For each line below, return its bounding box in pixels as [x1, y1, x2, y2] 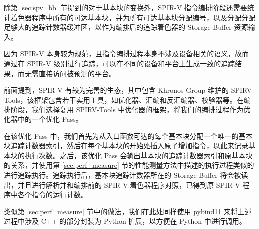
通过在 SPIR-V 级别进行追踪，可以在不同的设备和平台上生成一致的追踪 [4, 58, 235, 68]
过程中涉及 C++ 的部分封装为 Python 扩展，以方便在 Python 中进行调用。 [4, 216, 246, 226]
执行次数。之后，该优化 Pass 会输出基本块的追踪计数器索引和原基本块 [24, 150, 253, 160]
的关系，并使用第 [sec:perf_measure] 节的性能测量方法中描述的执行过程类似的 [4, 160, 254, 170]
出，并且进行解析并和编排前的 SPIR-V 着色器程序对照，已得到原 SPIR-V [4, 179, 240, 190]
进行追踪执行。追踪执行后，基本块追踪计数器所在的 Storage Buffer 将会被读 [4, 169, 248, 180]
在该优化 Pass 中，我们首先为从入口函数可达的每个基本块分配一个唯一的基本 [4, 130, 253, 141]
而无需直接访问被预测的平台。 [17, 68, 116, 78]
